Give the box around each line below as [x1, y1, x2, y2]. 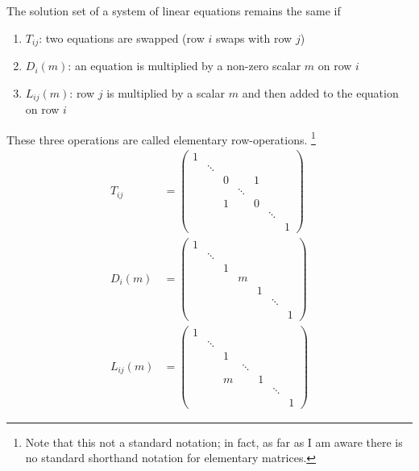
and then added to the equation [242, 84, 399, 101]
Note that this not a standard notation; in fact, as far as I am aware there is [25, 433, 403, 450]
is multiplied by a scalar [106, 84, 225, 101]
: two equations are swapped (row [39, 29, 205, 46]
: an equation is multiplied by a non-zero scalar [68, 57, 301, 74]
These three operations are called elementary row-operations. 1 [6, 128, 316, 148]
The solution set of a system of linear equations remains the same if [6, 2, 341, 19]
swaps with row [215, 29, 292, 46]
